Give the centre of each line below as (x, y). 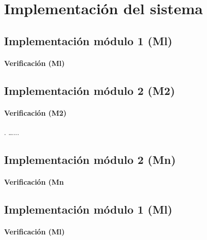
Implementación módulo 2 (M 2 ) (90, 90)
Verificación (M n (34, 181)
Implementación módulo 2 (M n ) (90, 159)
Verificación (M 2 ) (36, 112)
